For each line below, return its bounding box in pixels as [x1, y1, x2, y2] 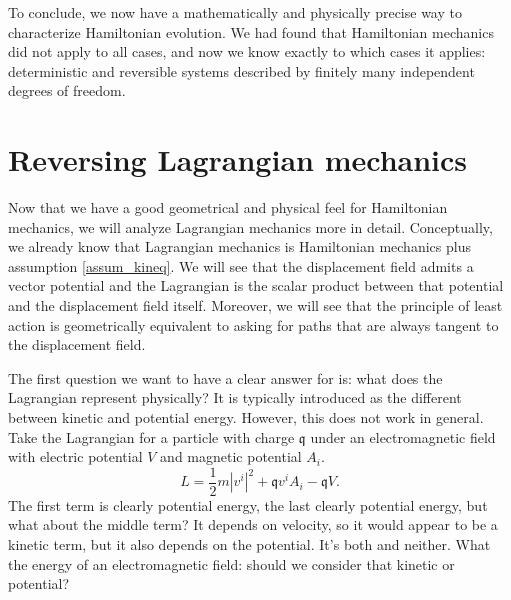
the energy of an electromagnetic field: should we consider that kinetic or [8, 553, 455, 574]
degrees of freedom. [8, 80, 126, 101]
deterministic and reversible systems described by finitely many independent [8, 60, 475, 81]
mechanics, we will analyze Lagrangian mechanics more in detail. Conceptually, [8, 216, 493, 237]
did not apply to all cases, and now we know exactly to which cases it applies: [8, 41, 486, 62]
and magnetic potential [160, 446, 302, 467]
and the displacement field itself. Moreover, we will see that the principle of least [8, 295, 503, 316]
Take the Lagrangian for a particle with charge [8, 426, 295, 447]
